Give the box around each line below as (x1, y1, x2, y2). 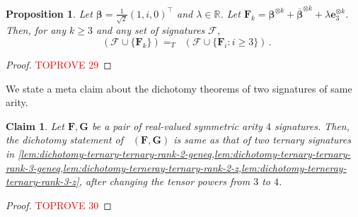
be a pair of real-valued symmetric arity (91, 118, 262, 133)
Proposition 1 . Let (6, 6, 93, 20)
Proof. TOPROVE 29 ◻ (6, 57, 112, 72)
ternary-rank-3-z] (6, 174, 79, 189)
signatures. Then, (274, 118, 350, 133)
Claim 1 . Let (6, 118, 64, 133)
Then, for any (6, 23, 66, 37)
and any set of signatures (96, 23, 205, 37)
